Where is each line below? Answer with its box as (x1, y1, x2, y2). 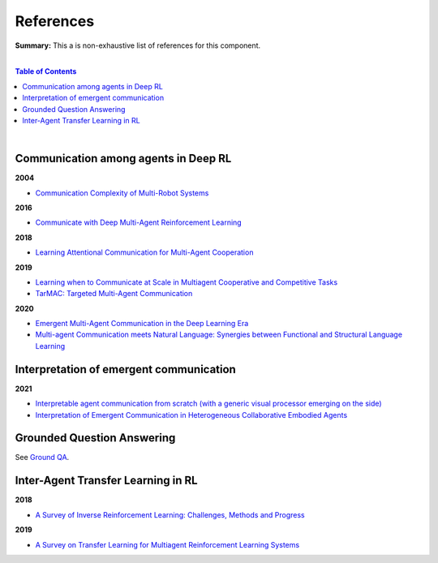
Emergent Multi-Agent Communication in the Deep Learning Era (35, 319, 249, 329)
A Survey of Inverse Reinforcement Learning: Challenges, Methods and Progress (35, 509, 305, 519)
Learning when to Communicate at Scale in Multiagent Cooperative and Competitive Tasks (35, 277, 338, 287)
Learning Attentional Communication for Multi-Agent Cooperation (35, 247, 254, 257)
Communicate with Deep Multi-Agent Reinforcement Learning (35, 217, 243, 227)
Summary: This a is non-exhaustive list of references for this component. (15, 41, 261, 50)
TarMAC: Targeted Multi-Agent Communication (35, 289, 193, 299)
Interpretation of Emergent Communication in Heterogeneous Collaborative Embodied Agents (35, 410, 348, 419)
